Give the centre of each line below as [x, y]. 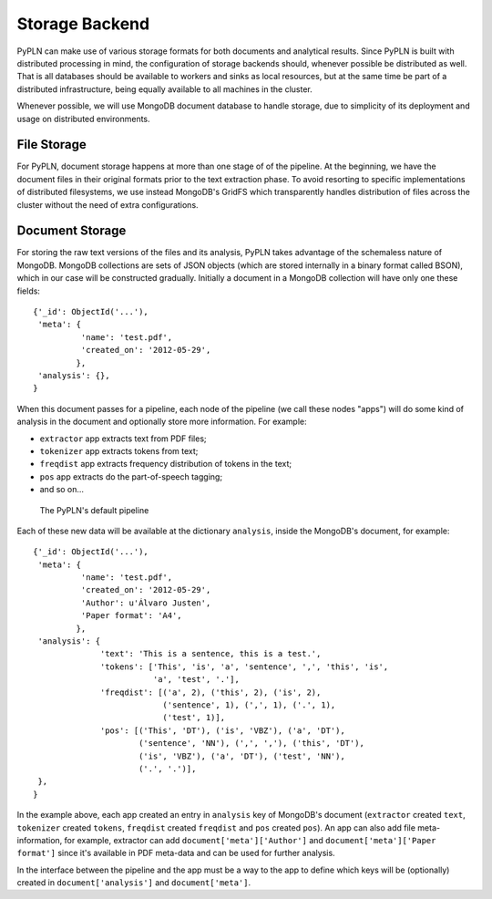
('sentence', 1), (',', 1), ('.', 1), [249, 705]
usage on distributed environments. [83, 119]
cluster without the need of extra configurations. [108, 204]
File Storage [51, 145]
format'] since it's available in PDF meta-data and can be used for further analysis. [176, 853]
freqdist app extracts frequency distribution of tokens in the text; [165, 464]
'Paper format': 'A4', [131, 616]
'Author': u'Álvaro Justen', [146, 603]
